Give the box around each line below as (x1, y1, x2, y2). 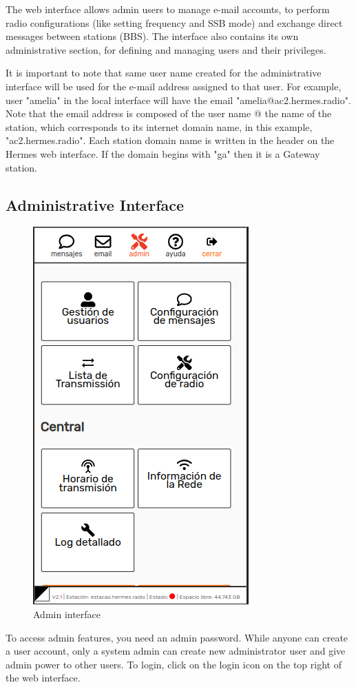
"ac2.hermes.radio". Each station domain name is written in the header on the (6, 133, 335, 147)
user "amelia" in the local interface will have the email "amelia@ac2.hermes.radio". (6, 92, 351, 107)
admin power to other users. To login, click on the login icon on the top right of (6, 657, 342, 671)
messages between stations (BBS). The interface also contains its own (6, 29, 299, 43)
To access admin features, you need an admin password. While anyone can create (6, 630, 348, 644)
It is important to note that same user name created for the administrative (6, 65, 322, 80)
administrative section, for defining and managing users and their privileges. (6, 42, 326, 57)
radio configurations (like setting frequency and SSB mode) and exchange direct (6, 15, 343, 30)
